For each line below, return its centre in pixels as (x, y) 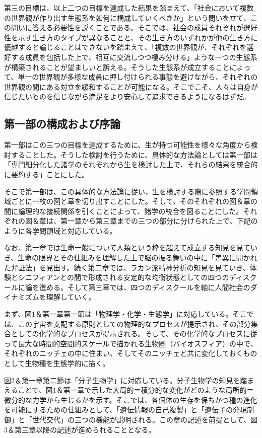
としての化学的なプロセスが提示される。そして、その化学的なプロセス (127, 334)
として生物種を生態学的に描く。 (57, 363)
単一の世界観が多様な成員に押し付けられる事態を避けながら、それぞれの (138, 77)
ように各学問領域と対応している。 (60, 230)
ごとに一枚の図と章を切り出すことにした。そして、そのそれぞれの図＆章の (134, 201)
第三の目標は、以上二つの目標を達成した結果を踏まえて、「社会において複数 (129, 8)
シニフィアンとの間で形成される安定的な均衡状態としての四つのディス (134, 277)
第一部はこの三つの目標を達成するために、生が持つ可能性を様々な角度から (127, 145)
